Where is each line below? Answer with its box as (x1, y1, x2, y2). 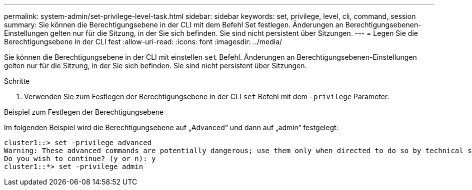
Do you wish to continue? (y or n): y (4, 155, 156, 163)
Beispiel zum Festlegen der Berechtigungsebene (4, 108, 164, 116)
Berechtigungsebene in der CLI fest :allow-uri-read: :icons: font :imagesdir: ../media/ (4, 37, 282, 46)
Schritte (4, 77, 30, 85)
